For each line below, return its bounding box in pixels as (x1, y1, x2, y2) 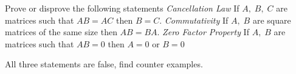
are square (252, 13, 291, 26)
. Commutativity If (159, 13, 229, 26)
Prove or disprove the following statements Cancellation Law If (5, 2, 239, 14)
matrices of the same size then (5, 25, 117, 38)
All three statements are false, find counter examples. (5, 58, 203, 70)
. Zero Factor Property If (157, 25, 249, 38)
